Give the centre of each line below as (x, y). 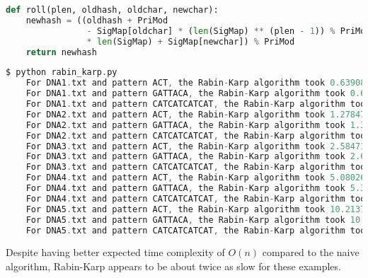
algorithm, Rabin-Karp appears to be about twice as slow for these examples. (173, 266)
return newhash (61, 52)
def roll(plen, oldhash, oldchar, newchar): (112, 10)
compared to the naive (311, 252)
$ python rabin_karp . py (62, 73)
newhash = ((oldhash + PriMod (97, 20)
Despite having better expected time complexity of (115, 252)
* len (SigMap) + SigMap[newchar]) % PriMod (191, 41)
